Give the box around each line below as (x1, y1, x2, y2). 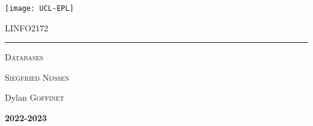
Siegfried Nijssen (5, 71, 70, 83)
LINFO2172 (5, 21, 48, 34)
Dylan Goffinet (5, 91, 64, 104)
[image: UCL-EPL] (5, 4, 74, 13)
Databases (5, 51, 43, 63)
